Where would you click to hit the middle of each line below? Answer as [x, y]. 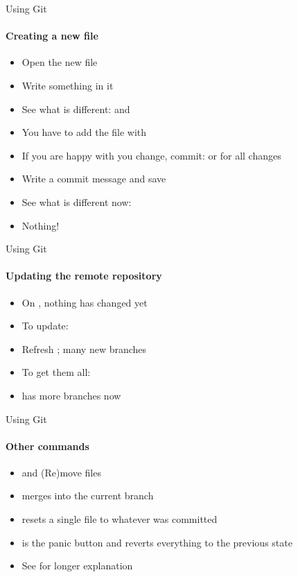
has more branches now [71, 395]
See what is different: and [76, 109]
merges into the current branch [88, 496]
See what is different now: [77, 201]
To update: [45, 326]
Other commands [47, 446]
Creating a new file [52, 36]
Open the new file [60, 62]
